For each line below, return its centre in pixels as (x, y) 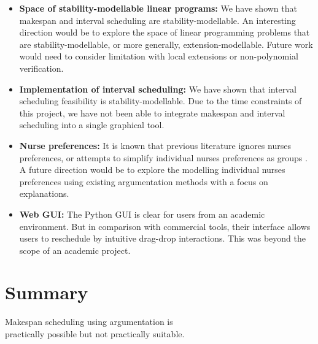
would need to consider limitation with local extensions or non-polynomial (159, 56)
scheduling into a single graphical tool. (92, 125)
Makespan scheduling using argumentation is (89, 322)
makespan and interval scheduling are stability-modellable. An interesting (157, 20)
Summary (47, 292)
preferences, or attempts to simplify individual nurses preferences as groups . (163, 157)
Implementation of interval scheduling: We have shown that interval (158, 89)
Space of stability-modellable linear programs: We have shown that (158, 8)
